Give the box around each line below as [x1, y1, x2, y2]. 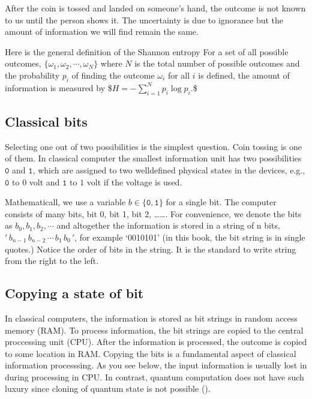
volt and [29, 175, 60, 188]
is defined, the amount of [198, 68, 290, 81]
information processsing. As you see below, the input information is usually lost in [5, 359, 307, 371]
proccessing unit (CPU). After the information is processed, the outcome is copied [5, 335, 307, 348]
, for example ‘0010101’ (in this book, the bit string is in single [74, 230, 305, 243]
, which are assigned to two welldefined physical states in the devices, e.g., [32, 163, 305, 176]
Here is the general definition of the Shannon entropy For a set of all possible [5, 45, 289, 58]
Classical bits [5, 112, 88, 130]
